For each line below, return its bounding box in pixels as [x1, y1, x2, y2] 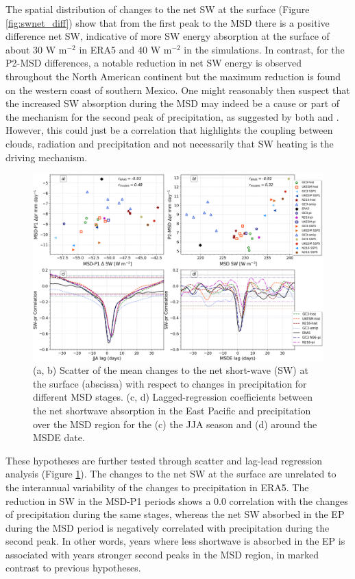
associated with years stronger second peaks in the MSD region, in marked [5, 547, 319, 561]
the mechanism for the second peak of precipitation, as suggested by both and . [5, 109, 339, 123]
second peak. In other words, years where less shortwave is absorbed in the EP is [5, 534, 345, 548]
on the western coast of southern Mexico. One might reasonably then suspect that [5, 82, 350, 97]
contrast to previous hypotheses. [5, 560, 141, 575]
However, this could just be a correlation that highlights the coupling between [5, 123, 333, 137]
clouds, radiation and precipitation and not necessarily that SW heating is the [5, 136, 334, 150]
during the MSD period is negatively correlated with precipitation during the [5, 520, 330, 534]
